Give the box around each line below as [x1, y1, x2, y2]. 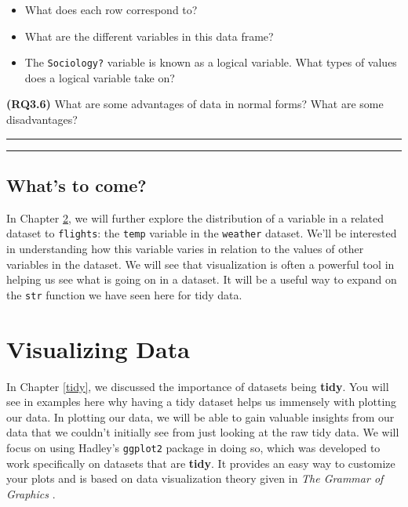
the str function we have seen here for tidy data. [6, 286, 242, 302]
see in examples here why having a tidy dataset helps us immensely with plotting [6, 393, 397, 410]
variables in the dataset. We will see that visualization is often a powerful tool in [6, 255, 395, 272]
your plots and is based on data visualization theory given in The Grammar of [6, 470, 384, 487]
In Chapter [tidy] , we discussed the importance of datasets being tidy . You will [6, 378, 389, 394]
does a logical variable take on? [24, 69, 175, 85]
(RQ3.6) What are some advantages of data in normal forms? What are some [6, 96, 384, 112]
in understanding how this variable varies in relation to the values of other [6, 241, 364, 257]
